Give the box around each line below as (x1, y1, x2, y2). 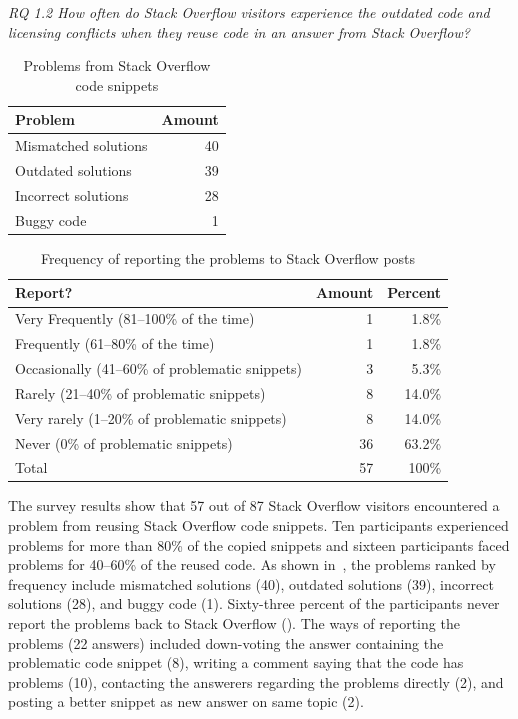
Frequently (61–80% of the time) (15, 333, 215, 354)
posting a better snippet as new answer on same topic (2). (8, 691, 364, 712)
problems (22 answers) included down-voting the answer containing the (8, 632, 444, 653)
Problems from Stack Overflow (23, 55, 211, 76)
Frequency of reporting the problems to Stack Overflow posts (41, 247, 416, 268)
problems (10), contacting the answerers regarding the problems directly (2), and (8, 671, 504, 692)
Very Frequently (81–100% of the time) (15, 308, 255, 329)
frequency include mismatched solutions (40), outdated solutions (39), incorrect (8, 573, 494, 594)
